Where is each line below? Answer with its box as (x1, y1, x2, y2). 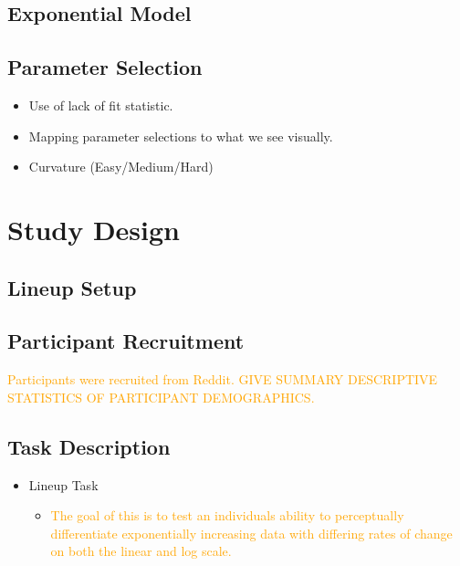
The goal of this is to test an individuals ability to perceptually (50, 506, 404, 525)
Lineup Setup (7, 273, 137, 301)
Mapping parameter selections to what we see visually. (28, 126, 333, 145)
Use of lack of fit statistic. (28, 95, 173, 114)
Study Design (7, 210, 181, 247)
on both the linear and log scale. (50, 541, 232, 561)
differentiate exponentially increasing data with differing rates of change (50, 523, 453, 542)
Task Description (7, 432, 171, 460)
